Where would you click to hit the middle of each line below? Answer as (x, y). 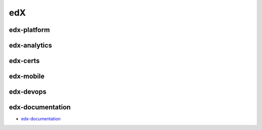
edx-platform (30, 30)
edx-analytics (31, 45)
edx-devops (28, 92)
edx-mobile (27, 76)
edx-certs (24, 61)
